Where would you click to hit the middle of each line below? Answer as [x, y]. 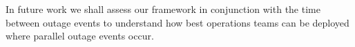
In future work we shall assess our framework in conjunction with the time [163, 9]
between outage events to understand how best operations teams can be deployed [177, 22]
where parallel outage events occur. [80, 36]
